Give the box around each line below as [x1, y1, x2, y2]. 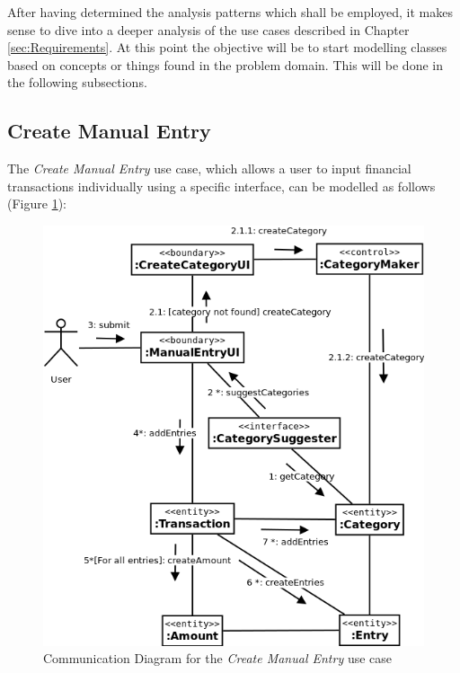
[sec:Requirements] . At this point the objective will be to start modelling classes [7, 38, 447, 57]
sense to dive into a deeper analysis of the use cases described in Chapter [7, 20, 410, 39]
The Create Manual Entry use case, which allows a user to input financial [7, 159, 411, 178]
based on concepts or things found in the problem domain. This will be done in [7, 55, 443, 74]
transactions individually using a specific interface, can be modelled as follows [7, 176, 436, 195]
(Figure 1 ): [7, 194, 66, 213]
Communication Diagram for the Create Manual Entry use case [43, 649, 393, 668]
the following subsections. [7, 73, 147, 92]
